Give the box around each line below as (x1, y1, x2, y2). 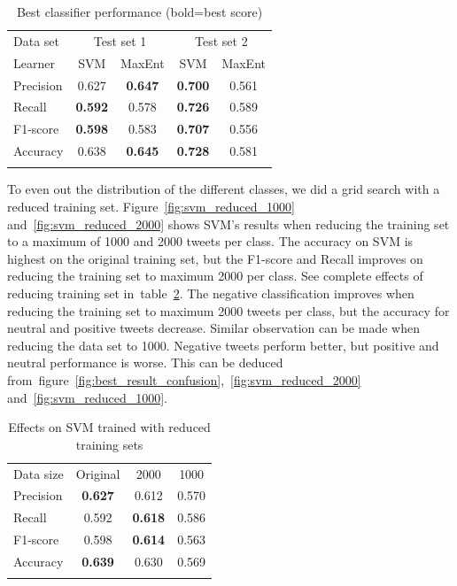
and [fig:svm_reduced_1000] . (7, 388, 168, 406)
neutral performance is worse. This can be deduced (7, 353, 283, 372)
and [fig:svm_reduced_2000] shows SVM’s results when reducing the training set (7, 214, 450, 233)
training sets (75, 435, 143, 453)
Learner (13, 53, 55, 72)
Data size (13, 464, 64, 482)
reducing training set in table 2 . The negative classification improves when (7, 283, 414, 302)
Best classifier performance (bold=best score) (16, 3, 263, 20)
